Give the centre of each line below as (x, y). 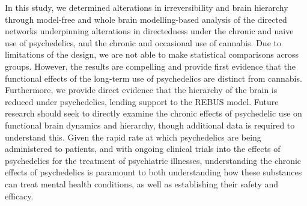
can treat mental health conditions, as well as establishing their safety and (142, 183)
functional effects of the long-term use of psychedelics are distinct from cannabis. (153, 78)
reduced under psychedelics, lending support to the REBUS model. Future (142, 101)
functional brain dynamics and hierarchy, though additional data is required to (150, 125)
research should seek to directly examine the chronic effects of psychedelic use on (153, 113)
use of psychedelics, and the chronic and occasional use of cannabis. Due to (143, 42)
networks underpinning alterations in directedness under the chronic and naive (149, 31)
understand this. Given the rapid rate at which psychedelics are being (133, 137)
